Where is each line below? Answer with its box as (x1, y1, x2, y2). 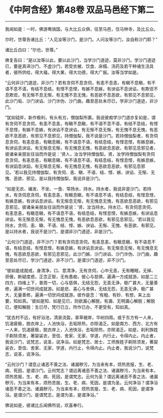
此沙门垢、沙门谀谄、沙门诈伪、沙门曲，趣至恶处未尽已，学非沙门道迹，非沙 (5, 98, 158, 104)
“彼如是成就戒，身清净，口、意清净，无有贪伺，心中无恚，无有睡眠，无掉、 (5, 267, 156, 273)
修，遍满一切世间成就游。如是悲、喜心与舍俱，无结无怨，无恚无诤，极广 (5, 286, 149, 292)
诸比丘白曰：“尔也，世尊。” (5, 47, 58, 53)
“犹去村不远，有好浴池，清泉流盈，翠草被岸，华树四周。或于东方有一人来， (5, 314, 156, 320)
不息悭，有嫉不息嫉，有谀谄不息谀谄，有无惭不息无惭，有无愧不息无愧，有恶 (5, 126, 158, 132)
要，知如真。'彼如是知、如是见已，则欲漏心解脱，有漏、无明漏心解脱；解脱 (5, 298, 155, 304)
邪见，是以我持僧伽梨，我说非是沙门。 (26, 175, 103, 181)
